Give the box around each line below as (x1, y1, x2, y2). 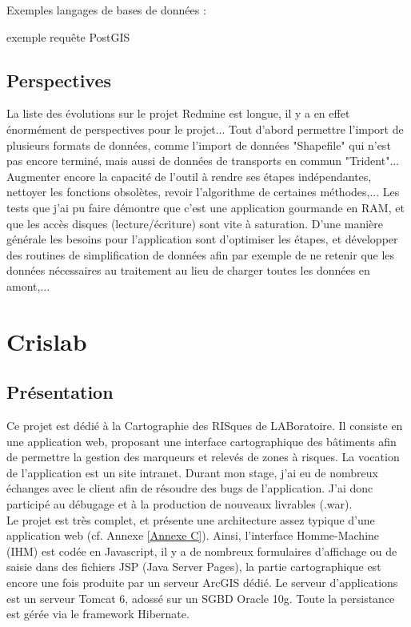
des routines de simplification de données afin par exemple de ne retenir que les (6, 246, 395, 263)
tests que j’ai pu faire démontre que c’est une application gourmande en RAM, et (6, 199, 405, 215)
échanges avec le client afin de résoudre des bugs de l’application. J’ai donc (6, 480, 373, 496)
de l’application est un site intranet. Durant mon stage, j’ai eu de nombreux (6, 464, 378, 480)
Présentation (6, 380, 114, 404)
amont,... (6, 277, 50, 294)
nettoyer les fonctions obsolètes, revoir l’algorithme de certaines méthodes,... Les (6, 183, 400, 200)
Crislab (6, 324, 87, 357)
